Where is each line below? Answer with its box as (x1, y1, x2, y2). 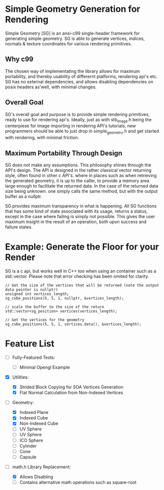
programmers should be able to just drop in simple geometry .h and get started (5, 128, 160, 135)
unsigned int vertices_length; (5, 291, 69, 297)
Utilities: (12, 374, 29, 380)
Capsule (19, 454, 37, 460)
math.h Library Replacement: (12, 464, 71, 470)
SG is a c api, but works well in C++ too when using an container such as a (5, 268, 156, 274)
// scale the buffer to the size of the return (5, 304, 105, 309)
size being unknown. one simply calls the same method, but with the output (5, 188, 158, 194)
